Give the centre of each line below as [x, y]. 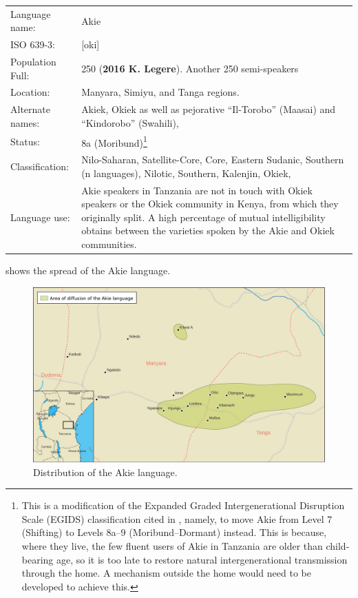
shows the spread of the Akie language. [88, 270]
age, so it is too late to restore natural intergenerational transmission [202, 559]
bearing [38, 559]
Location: [30, 92]
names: [25, 122]
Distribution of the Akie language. [105, 472]
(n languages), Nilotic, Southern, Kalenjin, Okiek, [186, 173]
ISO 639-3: [33, 44]
